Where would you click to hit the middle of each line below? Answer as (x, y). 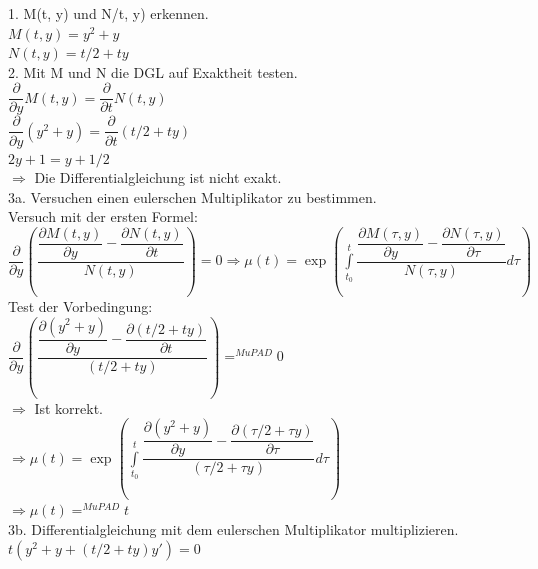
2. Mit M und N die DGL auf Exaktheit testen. (153, 71)
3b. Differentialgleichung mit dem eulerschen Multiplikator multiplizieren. (233, 528)
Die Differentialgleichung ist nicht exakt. (158, 177)
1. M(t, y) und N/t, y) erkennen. (108, 13)
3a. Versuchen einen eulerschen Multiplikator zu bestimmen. (192, 196)
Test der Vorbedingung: (80, 305)
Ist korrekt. (68, 407)
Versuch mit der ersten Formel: (103, 216)
